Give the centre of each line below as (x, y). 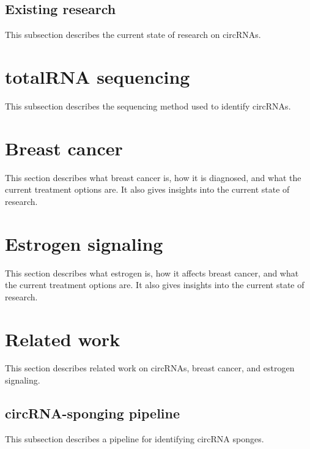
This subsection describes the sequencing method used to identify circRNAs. (148, 106)
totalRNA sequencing (98, 76)
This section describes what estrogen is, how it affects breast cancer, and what (152, 273)
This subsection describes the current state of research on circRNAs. (133, 35)
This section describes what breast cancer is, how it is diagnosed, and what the (153, 177)
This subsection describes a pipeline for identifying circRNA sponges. (135, 438)
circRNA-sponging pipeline (93, 413)
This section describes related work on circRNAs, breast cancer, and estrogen (150, 368)
